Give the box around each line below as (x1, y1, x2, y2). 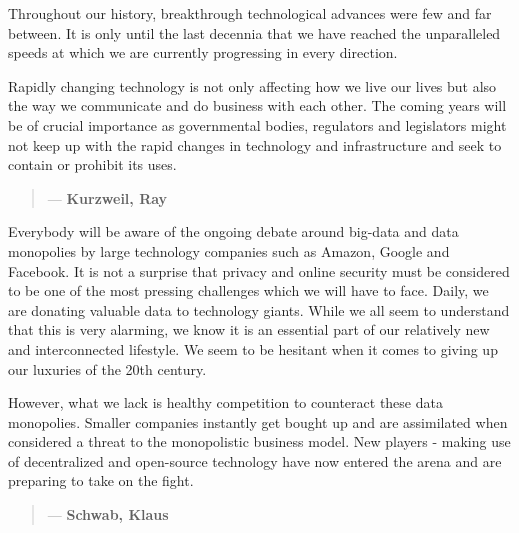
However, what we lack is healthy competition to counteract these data (8, 392, 443, 413)
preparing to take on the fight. (8, 470, 194, 491)
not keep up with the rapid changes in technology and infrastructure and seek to (8, 134, 502, 155)
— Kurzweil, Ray (47, 187, 168, 208)
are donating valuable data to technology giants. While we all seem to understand (8, 299, 510, 320)
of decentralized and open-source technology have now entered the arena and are (8, 450, 502, 471)
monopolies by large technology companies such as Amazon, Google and (8, 240, 450, 261)
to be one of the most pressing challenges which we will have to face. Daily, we (8, 280, 489, 301)
